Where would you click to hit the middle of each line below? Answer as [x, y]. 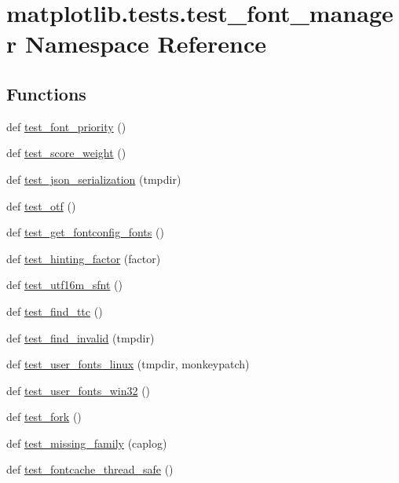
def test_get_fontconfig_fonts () [85, 232]
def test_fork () [44, 417]
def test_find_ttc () [55, 311]
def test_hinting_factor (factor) [84, 258]
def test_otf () [41, 205]
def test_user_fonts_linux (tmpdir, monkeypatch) [128, 364]
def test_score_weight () [66, 153]
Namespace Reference [145, 44]
